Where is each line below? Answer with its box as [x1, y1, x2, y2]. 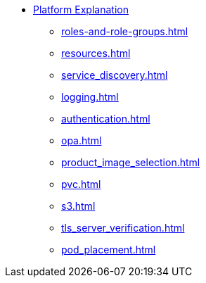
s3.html [61, 200, 96, 212]
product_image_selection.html [61, 156, 200, 168]
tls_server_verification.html [61, 222, 185, 234]
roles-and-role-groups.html [61, 25, 188, 37]
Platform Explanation [33, 4, 129, 15]
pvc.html [61, 178, 101, 190]
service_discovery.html [61, 69, 168, 81]
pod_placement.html [61, 244, 156, 256]
